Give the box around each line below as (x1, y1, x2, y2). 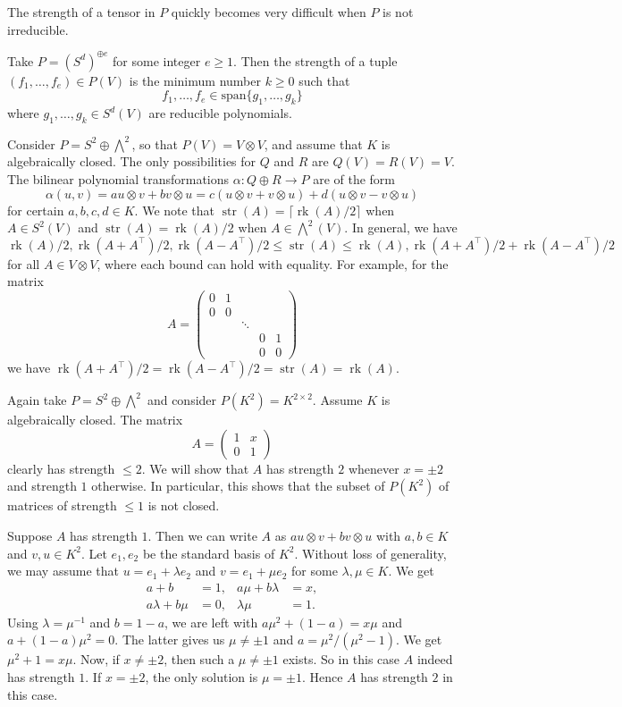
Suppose (7, 526, 53, 545)
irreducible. (7, 20, 69, 38)
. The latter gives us (114, 630, 225, 649)
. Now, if (72, 650, 120, 669)
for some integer (113, 51, 201, 70)
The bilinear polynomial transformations (7, 170, 230, 189)
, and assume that (264, 134, 363, 153)
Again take (7, 391, 67, 409)
